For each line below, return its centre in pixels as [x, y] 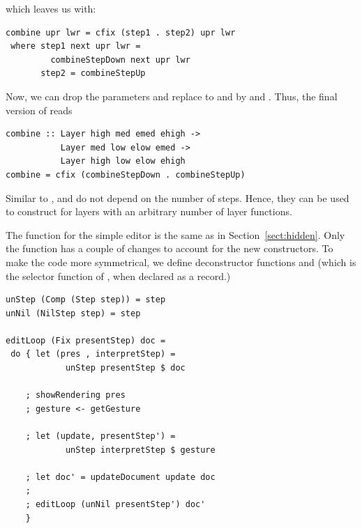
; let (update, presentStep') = [100, 436]
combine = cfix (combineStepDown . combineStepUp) [126, 174]
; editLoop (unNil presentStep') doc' [115, 504]
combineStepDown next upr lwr [120, 60]
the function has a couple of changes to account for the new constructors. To [169, 248]
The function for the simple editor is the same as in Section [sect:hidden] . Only [175, 234]
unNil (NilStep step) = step [73, 313]
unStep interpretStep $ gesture [140, 450]
